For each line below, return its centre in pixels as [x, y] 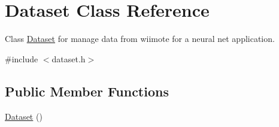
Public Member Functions [87, 91]
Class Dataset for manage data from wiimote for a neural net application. [140, 39]
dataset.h [69, 58]
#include [22, 58]
